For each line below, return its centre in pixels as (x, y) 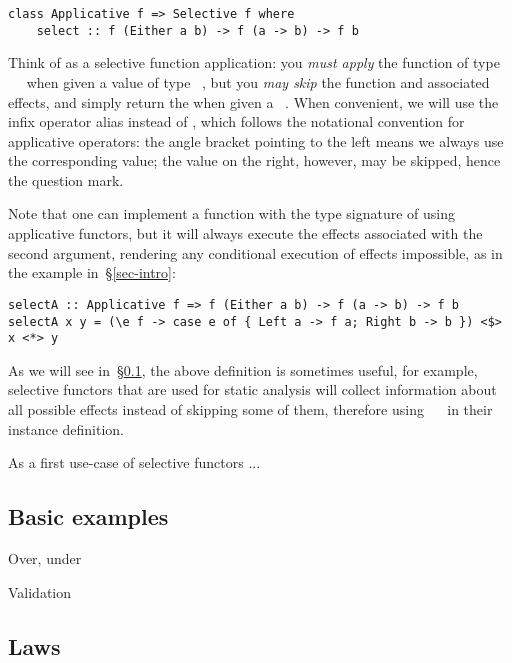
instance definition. (66, 428)
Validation (40, 591)
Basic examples (88, 516)
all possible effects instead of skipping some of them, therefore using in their (250, 409)
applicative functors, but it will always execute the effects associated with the (245, 233)
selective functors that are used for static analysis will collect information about (252, 389)
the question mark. (66, 179)
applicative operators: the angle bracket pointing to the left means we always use (256, 140)
